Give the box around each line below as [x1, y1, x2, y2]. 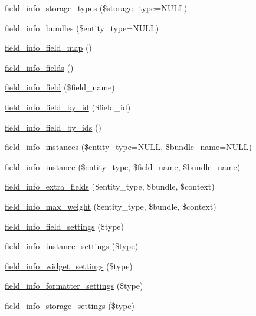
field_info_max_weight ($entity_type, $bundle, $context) [5, 200, 216, 212]
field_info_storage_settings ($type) [5, 299, 135, 311]
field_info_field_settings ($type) [5, 220, 124, 232]
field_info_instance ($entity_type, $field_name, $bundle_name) [5, 160, 241, 172]
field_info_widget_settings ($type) [5, 259, 133, 272]
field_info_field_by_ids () [5, 120, 101, 133]
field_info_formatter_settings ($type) [5, 279, 143, 292]
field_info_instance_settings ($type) [5, 240, 139, 252]
